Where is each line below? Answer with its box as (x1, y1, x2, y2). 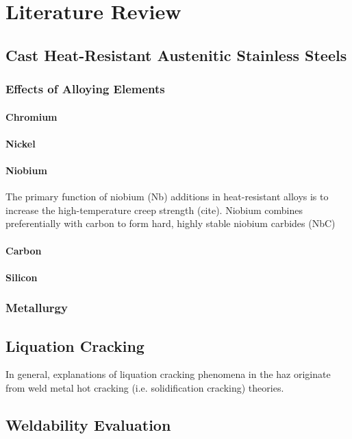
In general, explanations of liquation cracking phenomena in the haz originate (5, 367, 331, 381)
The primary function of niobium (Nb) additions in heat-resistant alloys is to (5, 189, 329, 204)
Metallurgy (5, 299, 68, 316)
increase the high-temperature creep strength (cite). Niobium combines (5, 202, 303, 217)
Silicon (5, 270, 38, 284)
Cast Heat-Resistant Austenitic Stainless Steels (5, 44, 347, 65)
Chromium (5, 109, 58, 123)
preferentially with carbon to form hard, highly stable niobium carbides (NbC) (5, 216, 336, 230)
